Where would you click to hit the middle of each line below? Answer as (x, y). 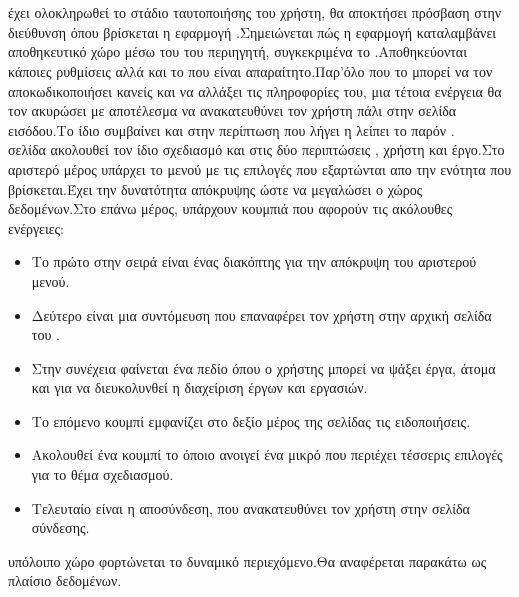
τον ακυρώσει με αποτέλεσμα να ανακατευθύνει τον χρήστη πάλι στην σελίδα (232, 110)
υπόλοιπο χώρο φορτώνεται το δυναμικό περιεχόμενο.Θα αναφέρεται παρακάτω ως (247, 560)
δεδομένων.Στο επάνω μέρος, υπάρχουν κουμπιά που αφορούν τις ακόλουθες (230, 208)
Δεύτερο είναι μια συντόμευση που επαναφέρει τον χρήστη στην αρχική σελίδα (261, 314)
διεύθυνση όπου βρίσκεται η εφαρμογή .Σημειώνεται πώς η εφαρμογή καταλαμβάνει (252, 31)
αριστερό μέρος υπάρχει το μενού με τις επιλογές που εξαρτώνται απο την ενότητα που (260, 168)
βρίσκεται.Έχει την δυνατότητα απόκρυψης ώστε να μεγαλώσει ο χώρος (215, 188)
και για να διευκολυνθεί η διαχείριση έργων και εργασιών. (199, 387)
